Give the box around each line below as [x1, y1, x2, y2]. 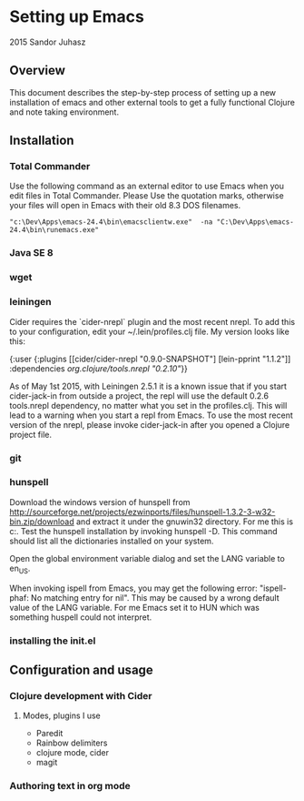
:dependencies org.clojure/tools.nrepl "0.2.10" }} [9, 362, 189, 374]
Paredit [35, 728, 64, 739]
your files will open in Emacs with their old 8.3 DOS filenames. [9, 200, 241, 211]
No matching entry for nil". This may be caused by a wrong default [30, 592, 279, 603]
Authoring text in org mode [9, 780, 132, 793]
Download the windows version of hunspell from [9, 496, 191, 507]
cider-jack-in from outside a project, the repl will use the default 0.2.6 [9, 390, 270, 401]
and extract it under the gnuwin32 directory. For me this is [75, 516, 293, 527]
